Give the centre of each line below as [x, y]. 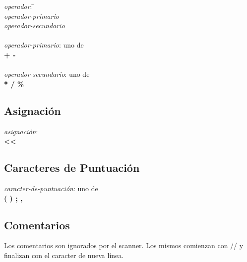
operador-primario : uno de [44, 45]
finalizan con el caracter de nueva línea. [64, 255]
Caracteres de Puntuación [72, 168]
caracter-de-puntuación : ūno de [51, 188]
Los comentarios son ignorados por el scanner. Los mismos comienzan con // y [124, 245]
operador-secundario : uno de [47, 74]
